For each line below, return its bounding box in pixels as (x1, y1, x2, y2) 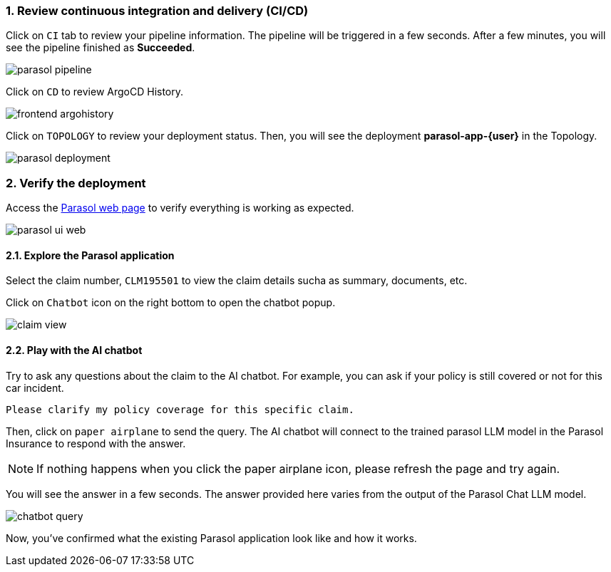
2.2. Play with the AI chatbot (6, 343, 143, 356)
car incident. (6, 381, 64, 394)
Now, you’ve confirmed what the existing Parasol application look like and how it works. (6, 531, 417, 544)
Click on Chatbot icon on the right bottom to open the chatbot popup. (6, 296, 336, 309)
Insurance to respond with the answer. (6, 437, 186, 449)
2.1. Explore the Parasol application (6, 249, 175, 261)
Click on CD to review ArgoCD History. (6, 85, 184, 98)
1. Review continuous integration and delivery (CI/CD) (6, 4, 309, 18)
